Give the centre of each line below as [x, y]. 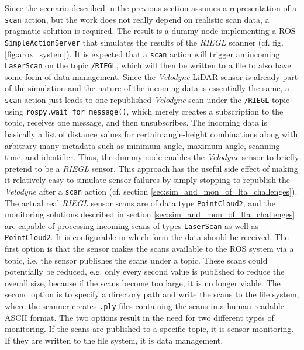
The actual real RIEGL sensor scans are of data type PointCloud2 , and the [140, 202]
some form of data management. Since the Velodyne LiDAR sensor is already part [151, 76]
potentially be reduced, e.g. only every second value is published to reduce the [145, 271]
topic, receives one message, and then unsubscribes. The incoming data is [136, 122]
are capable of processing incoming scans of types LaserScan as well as [132, 225]
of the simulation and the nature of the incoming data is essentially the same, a [147, 88]
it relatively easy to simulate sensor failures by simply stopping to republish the [148, 180]
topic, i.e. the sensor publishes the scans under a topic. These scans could [136, 260]
